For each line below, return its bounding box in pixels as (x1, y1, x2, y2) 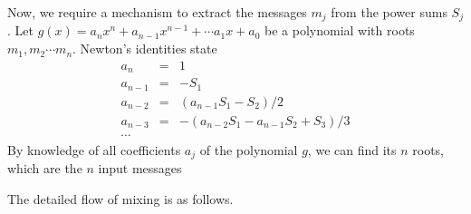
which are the (7, 159, 82, 178)
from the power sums (331, 3, 447, 21)
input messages (98, 159, 182, 178)
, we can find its (307, 140, 397, 159)
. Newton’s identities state (72, 39, 217, 58)
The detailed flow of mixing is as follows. (7, 189, 234, 208)
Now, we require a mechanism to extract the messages (7, 3, 307, 21)
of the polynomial (199, 140, 298, 159)
